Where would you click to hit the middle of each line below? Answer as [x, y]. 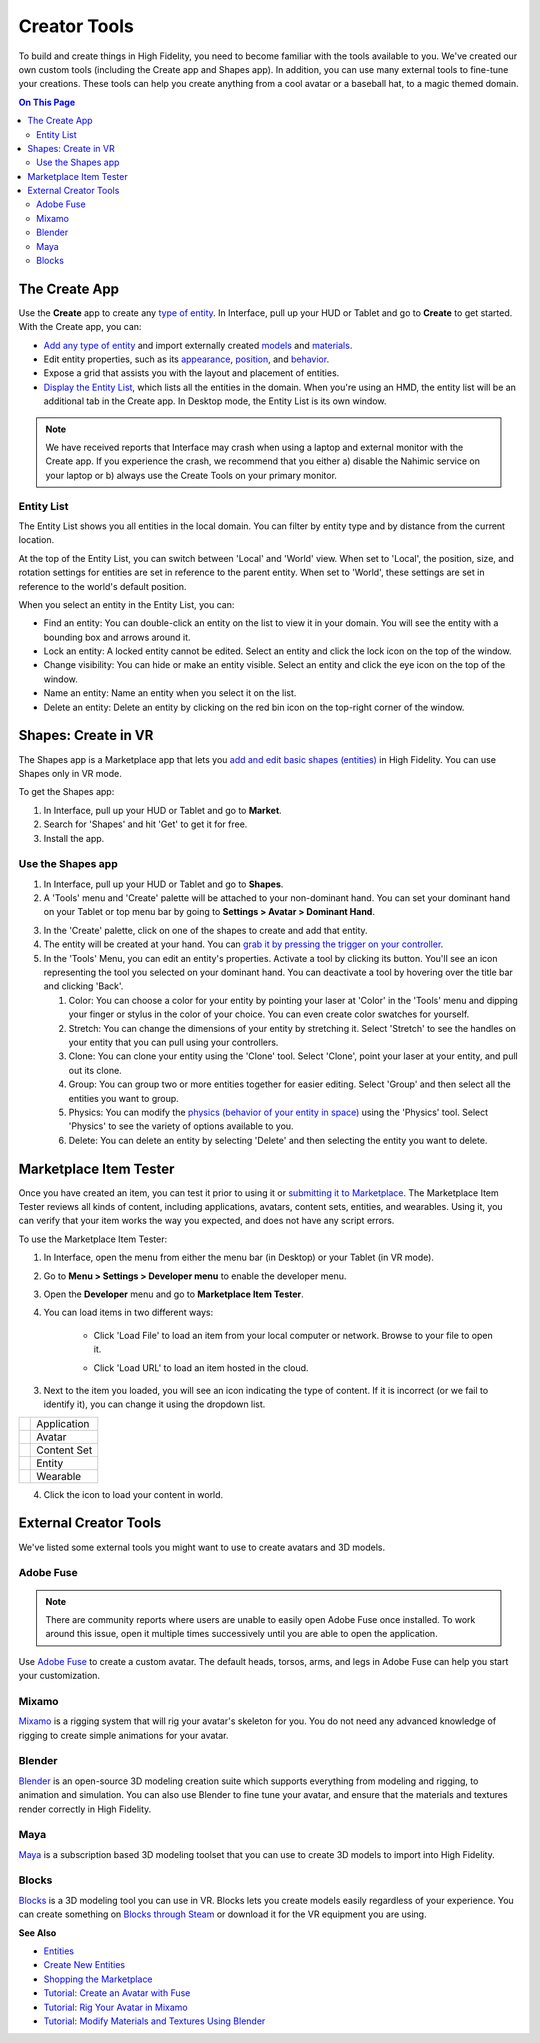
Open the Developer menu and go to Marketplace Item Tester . [173, 1294]
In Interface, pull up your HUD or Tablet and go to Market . [162, 810]
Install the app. [74, 838]
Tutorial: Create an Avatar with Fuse [117, 1993]
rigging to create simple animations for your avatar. [123, 1735]
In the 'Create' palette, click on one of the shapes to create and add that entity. [206, 930]
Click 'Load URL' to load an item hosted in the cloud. [201, 1367]
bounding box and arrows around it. [117, 637]
